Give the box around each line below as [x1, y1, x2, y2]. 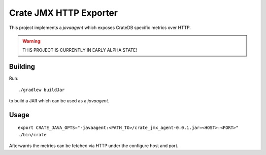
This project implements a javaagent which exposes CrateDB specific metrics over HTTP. [9, 25, 191, 31]
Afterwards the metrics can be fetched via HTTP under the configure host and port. [9, 143, 179, 149]
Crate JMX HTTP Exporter [9, 7, 118, 18]
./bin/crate [18, 132, 47, 137]
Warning [22, 38, 40, 44]
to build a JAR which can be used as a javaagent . [9, 98, 109, 104]
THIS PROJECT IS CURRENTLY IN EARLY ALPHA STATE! [22, 47, 137, 53]
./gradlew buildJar [18, 87, 65, 93]
